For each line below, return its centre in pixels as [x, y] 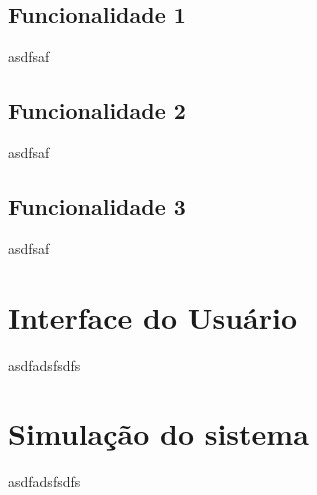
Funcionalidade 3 [97, 205]
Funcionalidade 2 [97, 110]
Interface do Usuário [153, 316]
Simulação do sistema [158, 433]
